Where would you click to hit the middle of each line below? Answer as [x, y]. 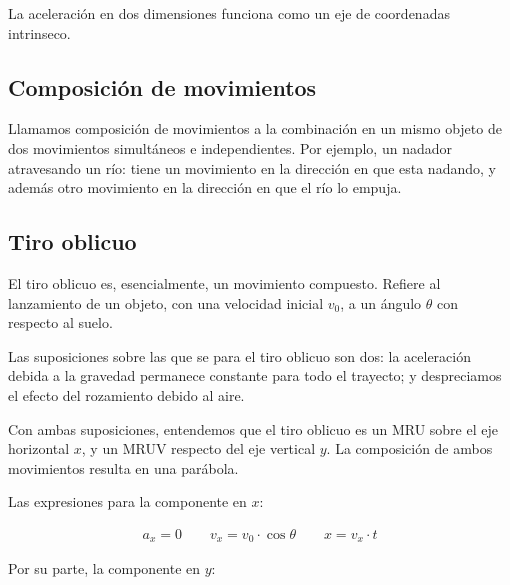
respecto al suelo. [60, 322]
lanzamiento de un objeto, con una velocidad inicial [166, 302]
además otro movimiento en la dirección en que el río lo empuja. [205, 187]
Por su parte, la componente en [104, 568]
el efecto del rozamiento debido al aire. [126, 394]
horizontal [39, 448]
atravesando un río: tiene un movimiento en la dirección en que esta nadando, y [252, 167]
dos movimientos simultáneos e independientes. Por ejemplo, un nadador [230, 147]
